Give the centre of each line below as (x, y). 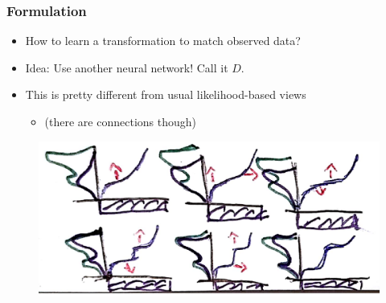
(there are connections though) (120, 121)
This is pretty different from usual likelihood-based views (166, 94)
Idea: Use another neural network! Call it (127, 67)
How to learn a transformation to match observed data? (163, 41)
